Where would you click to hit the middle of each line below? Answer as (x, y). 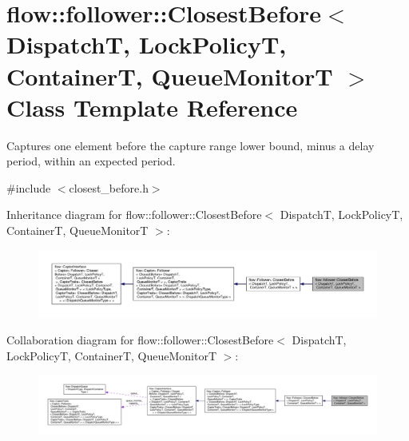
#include (29, 187)
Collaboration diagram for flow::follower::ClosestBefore (140, 340)
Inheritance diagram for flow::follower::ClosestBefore (134, 215)
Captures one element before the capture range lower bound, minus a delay (191, 145)
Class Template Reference (152, 107)
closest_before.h (109, 187)
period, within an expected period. (91, 161)
